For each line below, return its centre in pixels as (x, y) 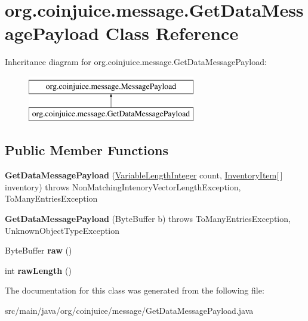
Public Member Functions (87, 150)
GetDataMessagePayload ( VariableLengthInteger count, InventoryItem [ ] (144, 175)
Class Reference (172, 33)
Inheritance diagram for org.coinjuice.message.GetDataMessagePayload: (136, 62)
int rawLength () (38, 270)
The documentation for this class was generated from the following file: (135, 290)
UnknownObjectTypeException (62, 230)
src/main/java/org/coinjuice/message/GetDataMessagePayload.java (129, 311)
